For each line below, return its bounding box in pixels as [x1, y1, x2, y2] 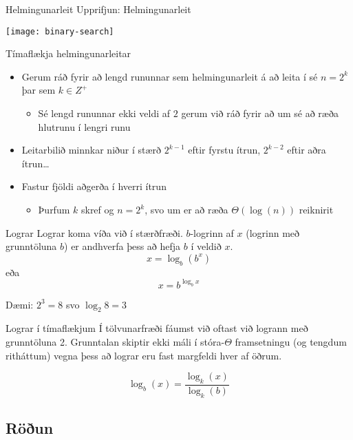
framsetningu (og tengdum [235, 335, 347, 349]
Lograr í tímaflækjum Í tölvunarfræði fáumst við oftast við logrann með [6, 321, 308, 335]
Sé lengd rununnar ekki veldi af [38, 106, 171, 121]
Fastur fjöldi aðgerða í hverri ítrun [21, 179, 167, 193]
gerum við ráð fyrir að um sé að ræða [181, 106, 339, 121]
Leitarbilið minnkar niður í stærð [21, 143, 162, 157]
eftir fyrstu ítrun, [188, 143, 261, 157]
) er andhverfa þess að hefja [64, 239, 181, 253]
